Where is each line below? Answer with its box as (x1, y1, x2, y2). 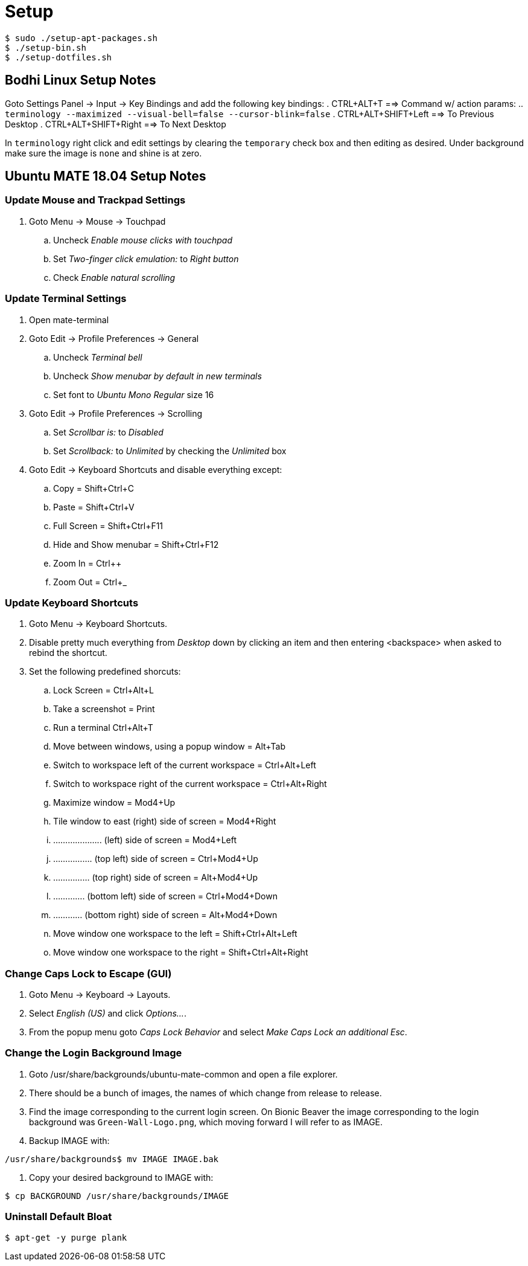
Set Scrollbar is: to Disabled (53, 426, 164, 437)
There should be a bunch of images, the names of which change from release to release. (29, 1087, 382, 1098)
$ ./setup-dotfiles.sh (5, 52, 112, 62)
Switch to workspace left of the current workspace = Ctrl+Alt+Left (53, 760, 316, 771)
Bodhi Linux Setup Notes (5, 72, 156, 88)
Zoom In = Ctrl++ (53, 557, 122, 568)
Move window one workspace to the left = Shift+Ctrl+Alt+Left (53, 928, 297, 939)
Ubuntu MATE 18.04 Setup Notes (5, 169, 206, 184)
